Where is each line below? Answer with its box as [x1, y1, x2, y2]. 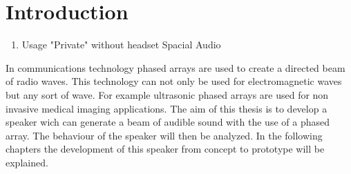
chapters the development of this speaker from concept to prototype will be [6, 142, 325, 156]
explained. [6, 155, 48, 169]
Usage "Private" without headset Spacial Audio [21, 37, 221, 52]
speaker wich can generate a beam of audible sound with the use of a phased [6, 115, 330, 129]
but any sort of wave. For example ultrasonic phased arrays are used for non [6, 87, 329, 101]
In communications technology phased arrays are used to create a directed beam [6, 60, 345, 75]
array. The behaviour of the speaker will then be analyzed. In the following [6, 128, 323, 142]
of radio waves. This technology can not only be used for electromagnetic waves [6, 74, 342, 88]
